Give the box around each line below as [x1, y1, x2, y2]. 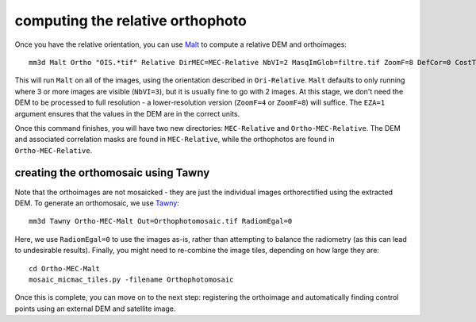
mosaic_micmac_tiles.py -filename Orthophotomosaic [29, 274, 234, 284]
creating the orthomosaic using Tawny [14, 167, 210, 180]
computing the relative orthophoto [14, 12, 248, 29]
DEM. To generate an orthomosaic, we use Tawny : [14, 198, 180, 208]
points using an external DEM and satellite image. [14, 304, 176, 313]
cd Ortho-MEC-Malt [29, 264, 101, 273]
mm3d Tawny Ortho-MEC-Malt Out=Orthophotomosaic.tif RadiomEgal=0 [29, 217, 293, 226]
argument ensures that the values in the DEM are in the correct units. [14, 109, 240, 118]
